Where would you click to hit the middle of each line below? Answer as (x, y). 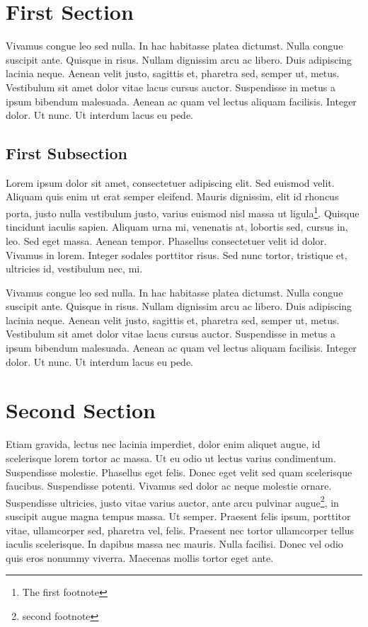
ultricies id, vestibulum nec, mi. (74, 269)
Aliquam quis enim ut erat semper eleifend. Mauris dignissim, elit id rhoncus (172, 196)
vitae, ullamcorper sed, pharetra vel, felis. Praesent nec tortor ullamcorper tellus (180, 530)
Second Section (81, 410)
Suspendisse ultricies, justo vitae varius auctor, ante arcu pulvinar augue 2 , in (172, 501)
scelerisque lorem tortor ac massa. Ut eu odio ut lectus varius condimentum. (171, 458)
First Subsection (67, 153)
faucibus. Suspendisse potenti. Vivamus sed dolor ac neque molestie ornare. (169, 486)
